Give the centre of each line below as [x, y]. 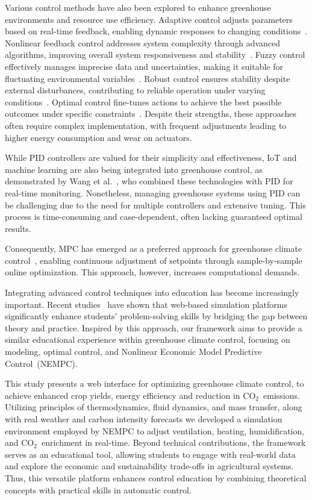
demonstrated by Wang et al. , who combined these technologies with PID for [149, 181]
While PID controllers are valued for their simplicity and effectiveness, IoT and [151, 158]
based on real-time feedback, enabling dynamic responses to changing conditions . [156, 31]
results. [18, 228]
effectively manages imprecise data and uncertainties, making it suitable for [144, 66]
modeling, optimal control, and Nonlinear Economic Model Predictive [133, 352]
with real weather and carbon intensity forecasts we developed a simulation [144, 419]
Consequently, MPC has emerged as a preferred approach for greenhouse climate [154, 248]
